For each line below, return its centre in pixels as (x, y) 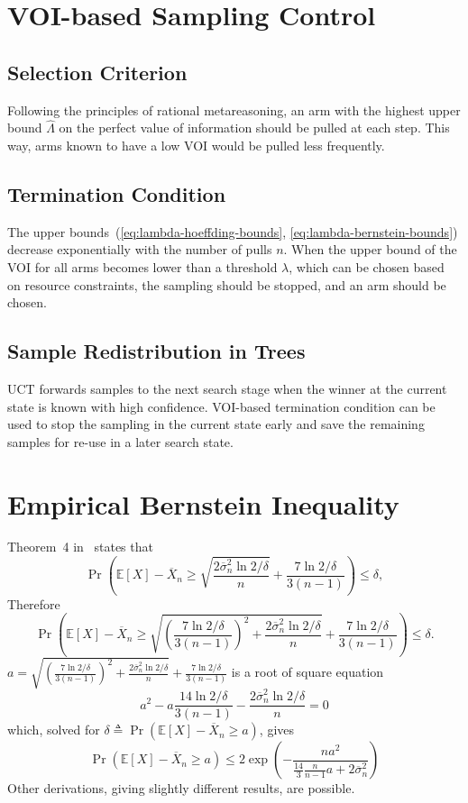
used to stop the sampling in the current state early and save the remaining (216, 424)
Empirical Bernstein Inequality (203, 503)
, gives (277, 730)
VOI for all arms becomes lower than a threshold (142, 266)
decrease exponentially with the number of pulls (140, 249)
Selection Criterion (97, 72)
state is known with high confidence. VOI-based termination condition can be (221, 406)
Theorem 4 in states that (80, 547)
